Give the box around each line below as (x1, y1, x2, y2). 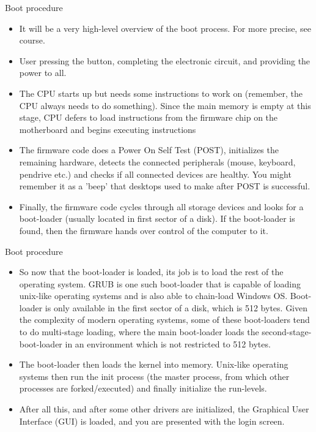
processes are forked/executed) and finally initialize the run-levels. (19, 382, 267, 395)
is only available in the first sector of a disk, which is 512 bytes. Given (45, 301, 308, 314)
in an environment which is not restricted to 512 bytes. (65, 337, 271, 350)
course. (19, 34, 45, 47)
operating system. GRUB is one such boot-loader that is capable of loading (19, 277, 301, 290)
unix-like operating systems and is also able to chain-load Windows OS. (19, 289, 288, 302)
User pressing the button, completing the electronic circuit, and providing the (19, 54, 310, 67)
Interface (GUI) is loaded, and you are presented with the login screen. (19, 414, 285, 427)
